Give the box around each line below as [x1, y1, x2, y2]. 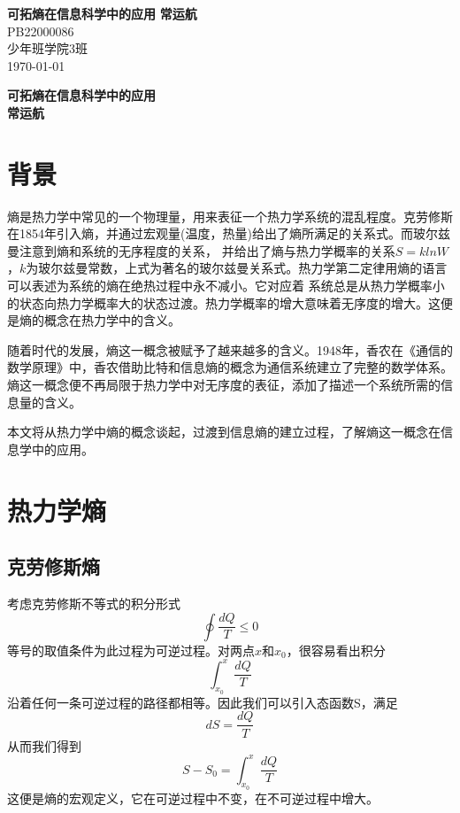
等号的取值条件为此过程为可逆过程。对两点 [7, 640, 255, 659]
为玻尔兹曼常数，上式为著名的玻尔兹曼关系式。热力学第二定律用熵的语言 [26, 259, 448, 277]
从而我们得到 [7, 736, 81, 755]
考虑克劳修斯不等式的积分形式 [7, 593, 180, 612]
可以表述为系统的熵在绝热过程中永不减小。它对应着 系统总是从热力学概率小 [7, 276, 445, 295]
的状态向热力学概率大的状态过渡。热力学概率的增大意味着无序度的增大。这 [7, 293, 441, 312]
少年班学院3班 [7, 39, 88, 58]
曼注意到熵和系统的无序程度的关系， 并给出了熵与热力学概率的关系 [7, 241, 395, 259]
